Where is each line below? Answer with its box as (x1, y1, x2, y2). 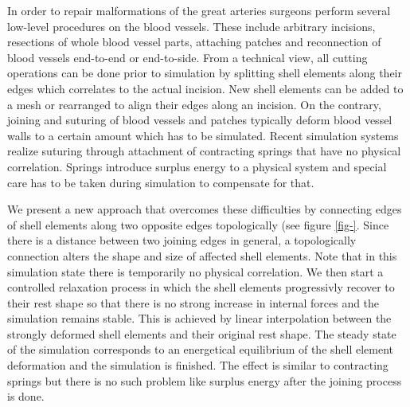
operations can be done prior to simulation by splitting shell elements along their (7, 65, 403, 81)
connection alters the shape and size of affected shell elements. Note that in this (7, 247, 397, 264)
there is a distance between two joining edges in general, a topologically (7, 232, 357, 249)
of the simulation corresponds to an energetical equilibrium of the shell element (7, 341, 394, 358)
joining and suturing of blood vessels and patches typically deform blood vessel (7, 112, 392, 128)
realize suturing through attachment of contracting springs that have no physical (7, 143, 401, 159)
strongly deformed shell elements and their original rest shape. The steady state (7, 325, 396, 342)
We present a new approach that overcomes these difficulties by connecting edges (7, 201, 402, 217)
